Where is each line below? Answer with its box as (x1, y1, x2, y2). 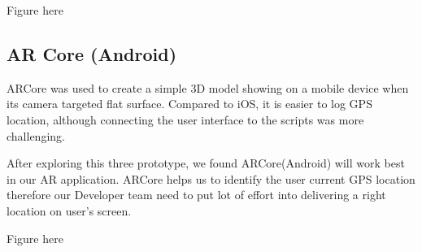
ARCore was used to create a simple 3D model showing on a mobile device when (7, 79, 409, 96)
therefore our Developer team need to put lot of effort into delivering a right (7, 186, 386, 203)
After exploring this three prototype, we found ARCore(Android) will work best (7, 154, 405, 172)
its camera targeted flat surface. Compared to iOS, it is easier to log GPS (7, 95, 372, 112)
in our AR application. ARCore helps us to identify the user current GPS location (7, 170, 415, 187)
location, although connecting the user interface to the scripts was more (7, 111, 364, 128)
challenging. (7, 127, 65, 144)
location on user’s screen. (7, 202, 132, 219)
